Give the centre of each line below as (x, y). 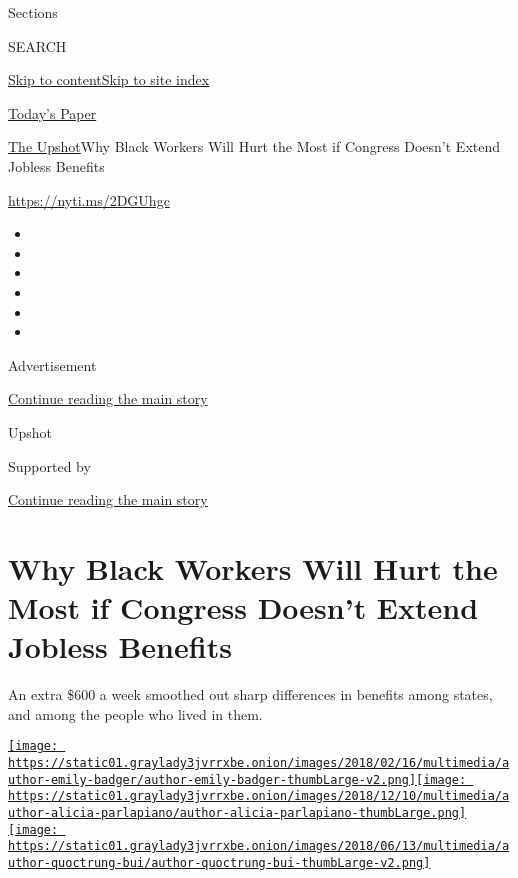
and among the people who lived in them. (135, 713)
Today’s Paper (52, 112)
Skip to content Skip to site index (109, 79)
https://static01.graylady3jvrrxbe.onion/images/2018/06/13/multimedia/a (259, 846)
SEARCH (37, 45)
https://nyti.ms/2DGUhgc (89, 199)
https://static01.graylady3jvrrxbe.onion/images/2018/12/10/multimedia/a (259, 796)
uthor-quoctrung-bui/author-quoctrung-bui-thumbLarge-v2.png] (219, 862)
